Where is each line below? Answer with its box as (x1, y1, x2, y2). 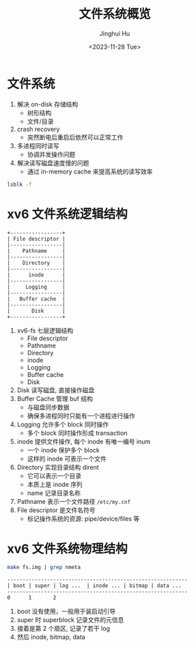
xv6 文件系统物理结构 (7, 541, 128, 556)
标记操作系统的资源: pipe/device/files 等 (27, 514, 140, 523)
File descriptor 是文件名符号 (16, 505, 96, 514)
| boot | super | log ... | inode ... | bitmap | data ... (7, 582, 182, 590)
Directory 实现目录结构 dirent (16, 463, 99, 471)
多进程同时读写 (16, 141, 59, 149)
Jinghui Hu (99, 29, 130, 38)
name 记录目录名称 (27, 488, 81, 497)
